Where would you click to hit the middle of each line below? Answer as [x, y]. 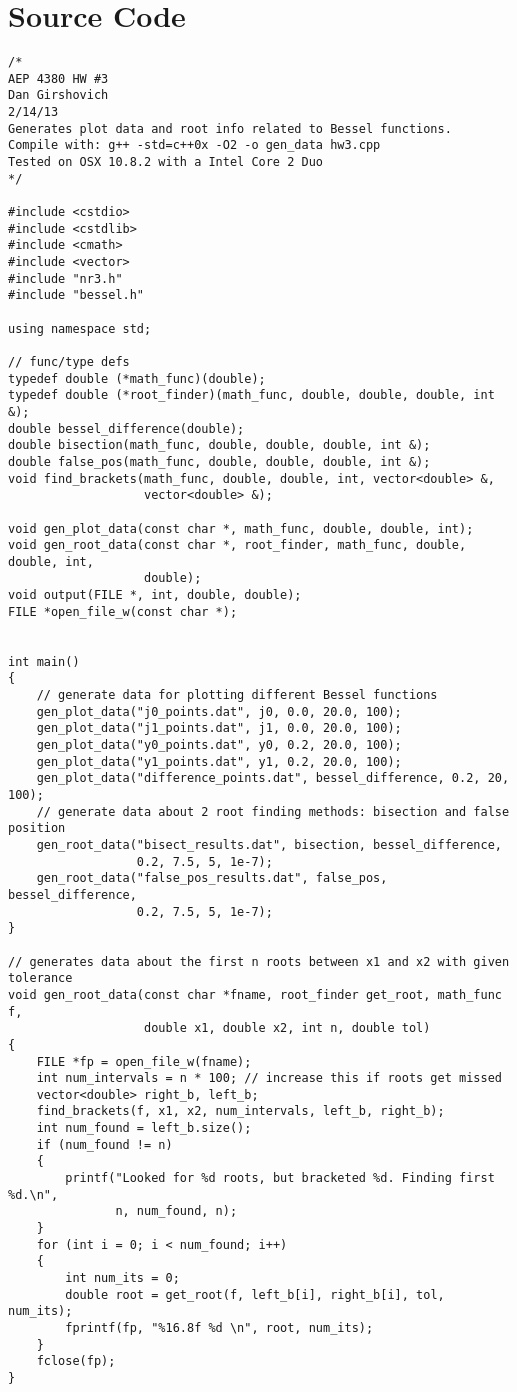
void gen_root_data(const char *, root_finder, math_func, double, [237, 545]
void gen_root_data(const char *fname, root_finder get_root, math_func [255, 994]
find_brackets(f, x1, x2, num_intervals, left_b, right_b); [240, 1111]
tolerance [40, 978]
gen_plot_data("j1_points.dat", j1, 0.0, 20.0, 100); [219, 728]
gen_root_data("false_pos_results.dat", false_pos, [212, 878]
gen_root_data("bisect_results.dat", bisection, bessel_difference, [269, 844]
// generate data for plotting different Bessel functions [237, 695]
